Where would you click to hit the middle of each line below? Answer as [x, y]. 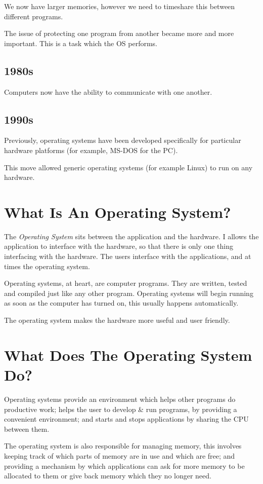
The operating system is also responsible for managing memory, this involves [123, 446]
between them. [27, 429]
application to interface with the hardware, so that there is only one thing [119, 246]
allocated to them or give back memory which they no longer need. [108, 476]
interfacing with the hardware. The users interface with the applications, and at [128, 256]
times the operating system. [47, 266]
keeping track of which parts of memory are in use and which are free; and [120, 455]
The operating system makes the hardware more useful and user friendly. [117, 320]
